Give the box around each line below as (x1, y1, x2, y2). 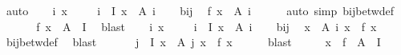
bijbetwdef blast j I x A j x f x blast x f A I (6, 33, 381, 50)
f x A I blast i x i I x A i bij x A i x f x (36, 18, 377, 34)
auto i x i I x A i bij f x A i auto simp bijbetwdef (6, 2, 395, 18)
